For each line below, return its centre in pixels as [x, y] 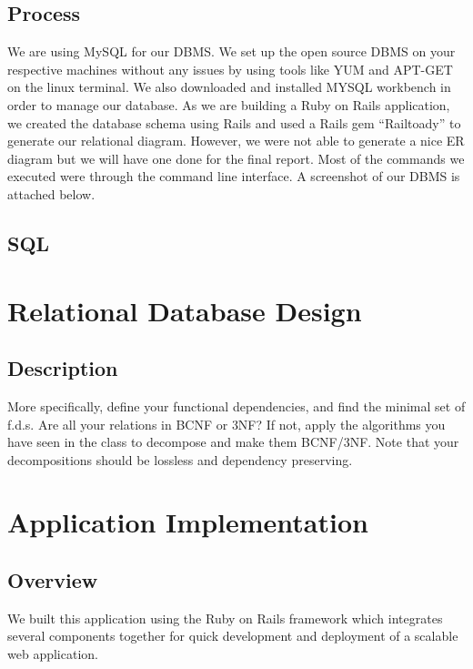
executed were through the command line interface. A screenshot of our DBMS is [234, 176]
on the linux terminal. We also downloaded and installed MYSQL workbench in [229, 87]
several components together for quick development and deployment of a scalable [233, 636]
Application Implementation [188, 522]
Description [63, 368]
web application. [53, 654]
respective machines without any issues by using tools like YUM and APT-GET [230, 69]
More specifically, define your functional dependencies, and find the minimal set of [236, 405]
